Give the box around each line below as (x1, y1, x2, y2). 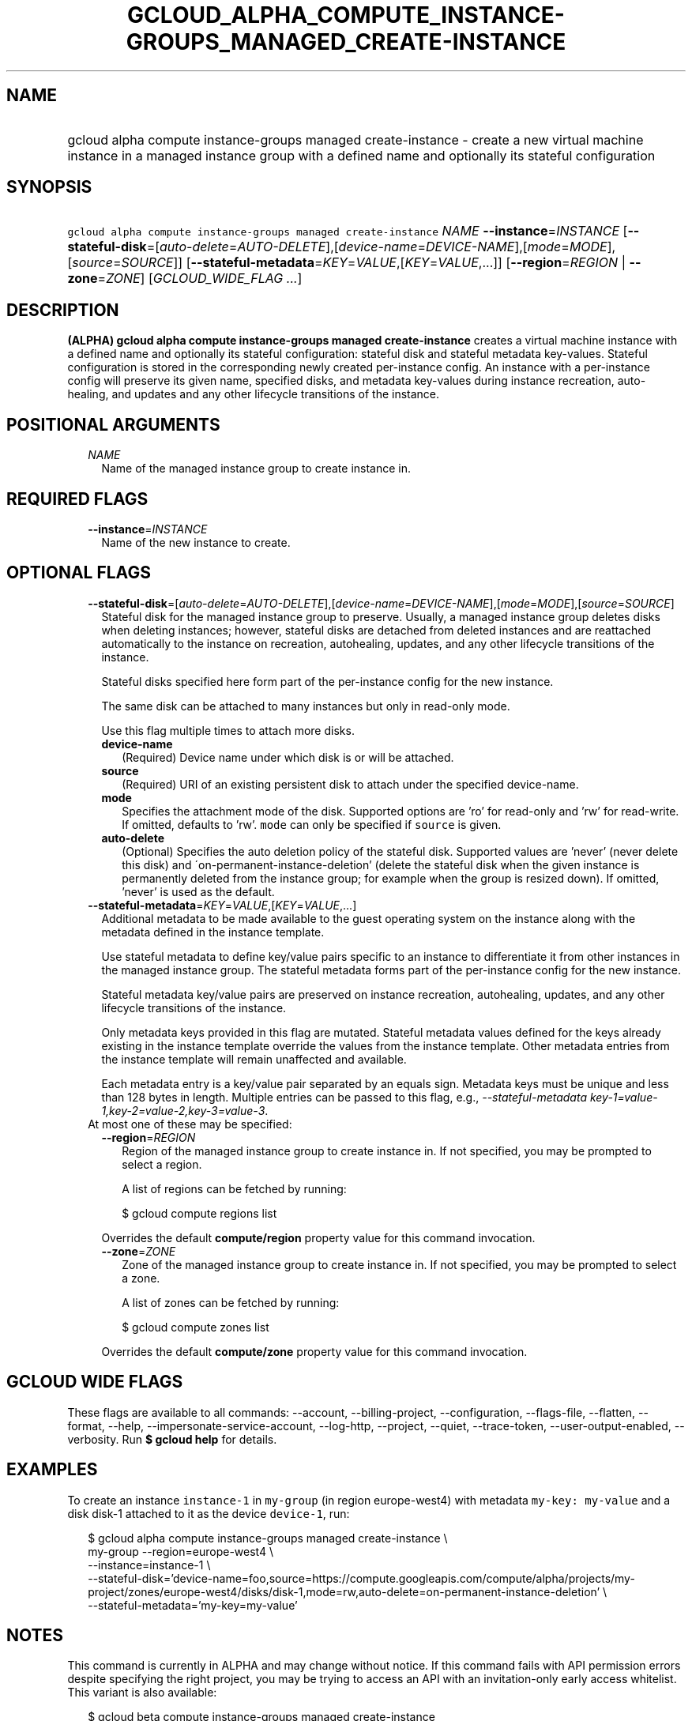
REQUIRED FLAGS (6, 488, 149, 509)
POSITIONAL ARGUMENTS (6, 414, 220, 435)
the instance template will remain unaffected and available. (101, 1052, 407, 1066)
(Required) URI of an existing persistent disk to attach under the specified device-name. (122, 777, 579, 791)
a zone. (122, 1271, 160, 1285)
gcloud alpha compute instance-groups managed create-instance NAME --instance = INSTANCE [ (67, 223, 628, 239)
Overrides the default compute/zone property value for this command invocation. (101, 1344, 528, 1358)
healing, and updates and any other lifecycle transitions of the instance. (67, 387, 440, 401)
